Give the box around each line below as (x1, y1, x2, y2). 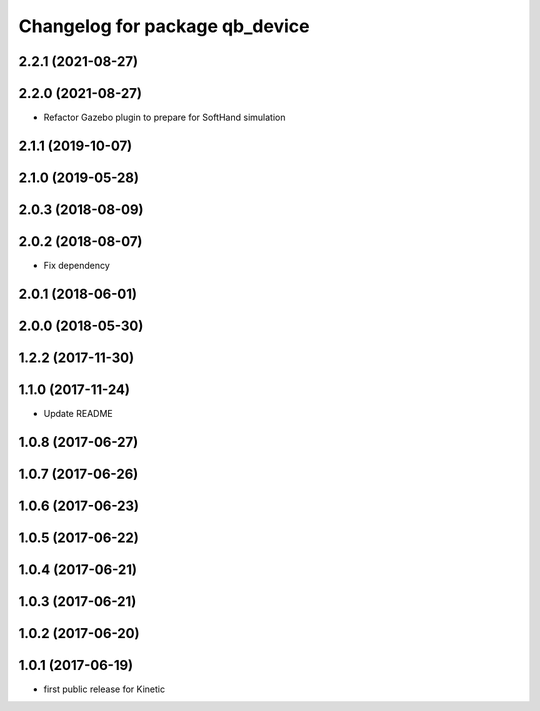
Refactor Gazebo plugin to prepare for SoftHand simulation (43, 111, 286, 124)
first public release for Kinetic (43, 683, 165, 695)
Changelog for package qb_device (18, 15, 310, 37)
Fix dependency (43, 260, 110, 272)
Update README (43, 407, 114, 419)
